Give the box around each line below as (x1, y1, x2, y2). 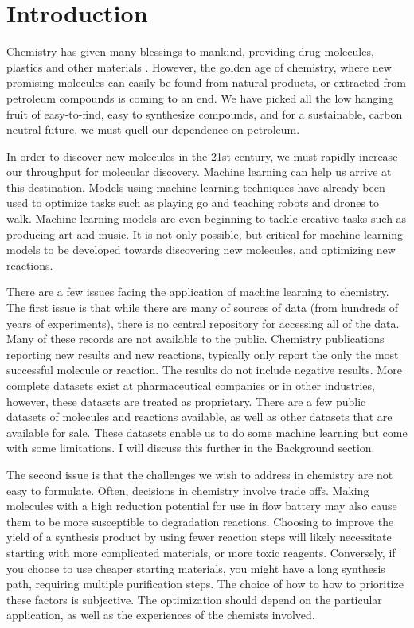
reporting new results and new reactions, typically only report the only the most (6, 345, 399, 362)
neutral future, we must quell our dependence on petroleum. (6, 121, 300, 138)
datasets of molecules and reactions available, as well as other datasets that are (6, 408, 393, 425)
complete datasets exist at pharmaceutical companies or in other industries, (6, 377, 375, 393)
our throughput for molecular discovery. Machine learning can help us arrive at (6, 163, 392, 180)
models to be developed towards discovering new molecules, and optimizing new (6, 241, 396, 258)
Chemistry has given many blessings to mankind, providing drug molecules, (6, 43, 374, 60)
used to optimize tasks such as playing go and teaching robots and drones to (6, 194, 380, 211)
